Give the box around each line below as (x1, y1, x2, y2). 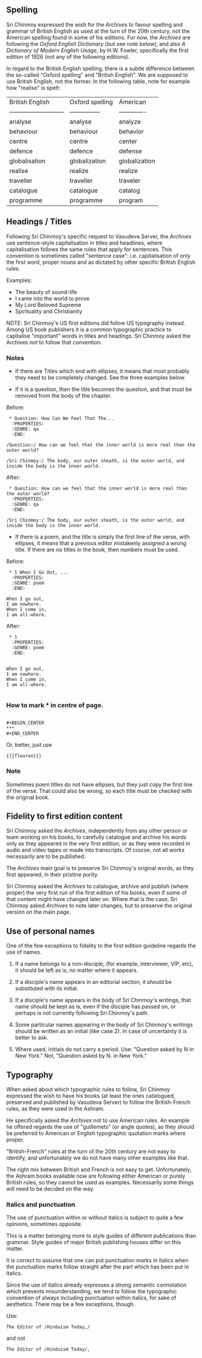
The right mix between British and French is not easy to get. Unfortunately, (6, 1166, 192, 1173)
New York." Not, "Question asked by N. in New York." (14, 1052, 147, 1060)
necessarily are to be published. (6, 853, 86, 860)
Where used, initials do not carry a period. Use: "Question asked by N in (14, 1046, 194, 1053)
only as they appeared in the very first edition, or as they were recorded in (6, 840, 191, 847)
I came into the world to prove (14, 295, 90, 302)
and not (6, 1334, 25, 1342)
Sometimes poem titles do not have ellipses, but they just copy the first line (6, 781, 193, 788)
